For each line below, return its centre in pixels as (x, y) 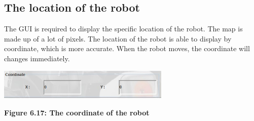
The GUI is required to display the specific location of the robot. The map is (123, 29)
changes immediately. (37, 58)
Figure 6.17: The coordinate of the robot (77, 112)
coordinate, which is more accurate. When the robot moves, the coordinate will (127, 48)
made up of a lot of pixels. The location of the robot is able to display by (118, 38)
